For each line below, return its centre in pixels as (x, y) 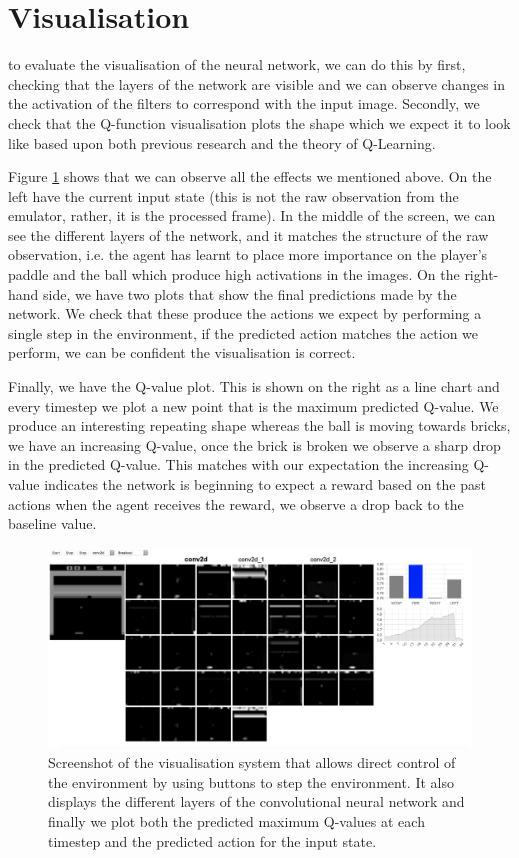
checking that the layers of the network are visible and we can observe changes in (257, 83)
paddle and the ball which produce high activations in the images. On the (234, 274)
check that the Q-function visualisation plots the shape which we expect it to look (259, 122)
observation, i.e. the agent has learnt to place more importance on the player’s (248, 254)
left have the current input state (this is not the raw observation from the (233, 195)
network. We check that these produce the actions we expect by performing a (245, 313)
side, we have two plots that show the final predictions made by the (250, 293)
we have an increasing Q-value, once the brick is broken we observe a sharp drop (254, 444)
